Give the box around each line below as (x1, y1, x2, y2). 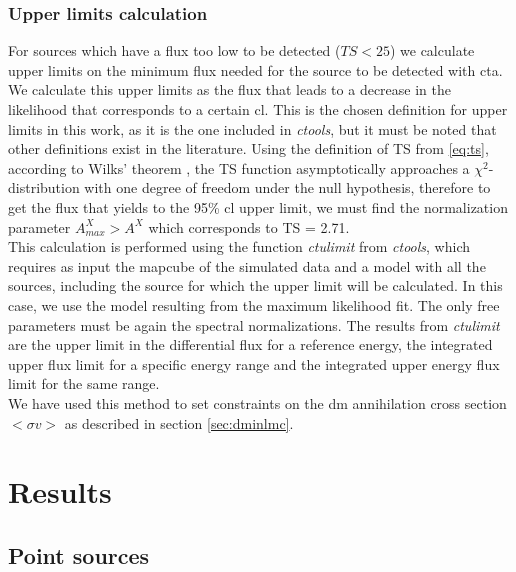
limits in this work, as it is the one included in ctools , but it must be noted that (8, 118, 497, 139)
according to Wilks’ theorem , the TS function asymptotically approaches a (8, 157, 470, 178)
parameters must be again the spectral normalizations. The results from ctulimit (8, 314, 500, 335)
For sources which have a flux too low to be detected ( (8, 40, 341, 61)
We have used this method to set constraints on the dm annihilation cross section (8, 392, 507, 413)
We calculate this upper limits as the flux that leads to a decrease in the (8, 79, 451, 100)
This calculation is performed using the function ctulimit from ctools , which (8, 236, 470, 257)
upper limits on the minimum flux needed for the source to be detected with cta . (8, 59, 503, 80)
